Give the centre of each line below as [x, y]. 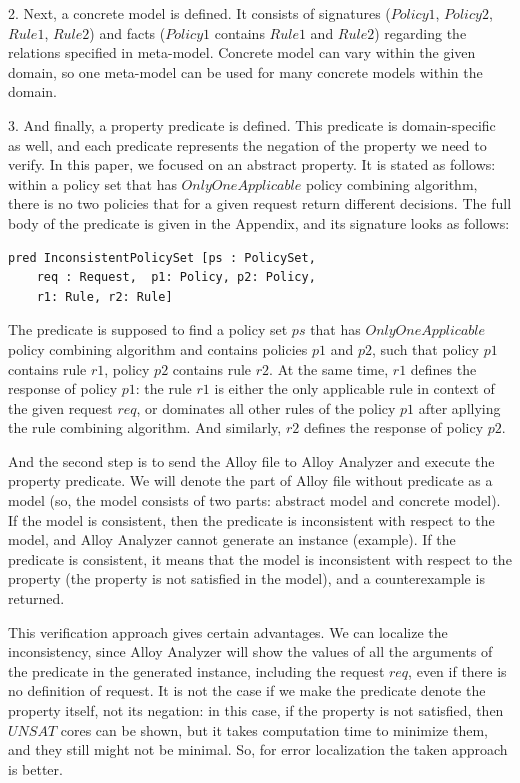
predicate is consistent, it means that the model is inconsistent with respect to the [260, 558]
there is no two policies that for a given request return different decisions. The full [260, 203]
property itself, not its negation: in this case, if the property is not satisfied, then [256, 710]
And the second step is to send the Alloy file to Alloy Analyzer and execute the [251, 460]
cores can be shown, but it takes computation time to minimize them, [274, 729]
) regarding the [420, 32]
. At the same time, [329, 368]
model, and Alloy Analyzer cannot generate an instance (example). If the [232, 539]
